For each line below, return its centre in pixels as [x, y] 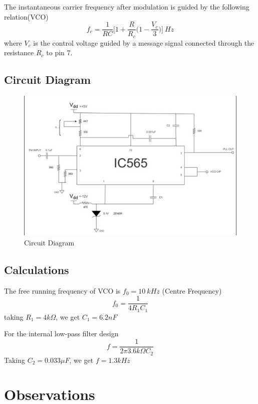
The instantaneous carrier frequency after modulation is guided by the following [127, 7]
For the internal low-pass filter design [61, 333]
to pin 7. [59, 52]
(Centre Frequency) [192, 290]
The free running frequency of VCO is [62, 290]
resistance [19, 52]
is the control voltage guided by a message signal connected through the [144, 42]
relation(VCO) [26, 16]
